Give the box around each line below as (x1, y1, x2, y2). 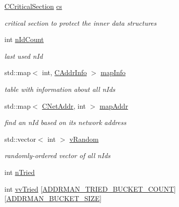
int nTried (4, 166, 35, 177)
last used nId (4, 50, 43, 61)
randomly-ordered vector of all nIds (4, 150, 110, 161)
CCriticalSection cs (4, 1, 62, 11)
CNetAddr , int (42, 100, 86, 111)
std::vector (4, 133, 36, 144)
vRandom (69, 133, 99, 144)
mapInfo (101, 67, 126, 78)
